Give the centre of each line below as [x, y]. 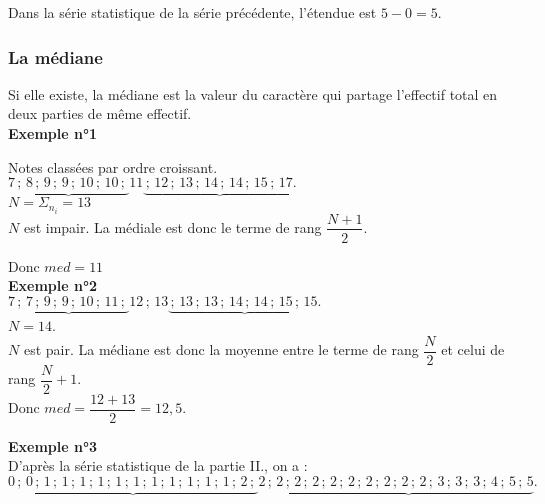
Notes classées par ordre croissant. [113, 166]
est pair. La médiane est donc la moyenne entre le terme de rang [221, 349]
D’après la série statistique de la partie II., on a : [158, 465]
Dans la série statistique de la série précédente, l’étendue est [192, 12]
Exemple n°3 [53, 445]
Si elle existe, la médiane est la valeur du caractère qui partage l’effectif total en [253, 93]
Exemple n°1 [53, 133]
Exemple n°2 [53, 285]
